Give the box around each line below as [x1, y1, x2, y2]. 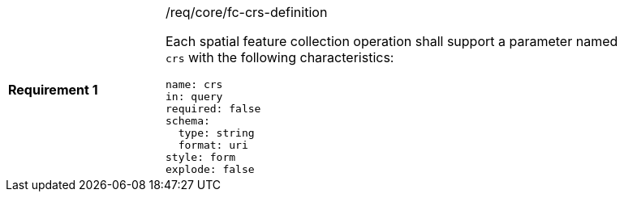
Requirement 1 [8, 82, 98, 98]
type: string [178, 127, 255, 139]
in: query [166, 91, 223, 103]
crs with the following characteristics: [166, 49, 394, 65]
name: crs [166, 78, 223, 91]
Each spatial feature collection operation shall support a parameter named [166, 33, 618, 49]
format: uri [178, 139, 248, 151]
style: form [166, 151, 236, 163]
